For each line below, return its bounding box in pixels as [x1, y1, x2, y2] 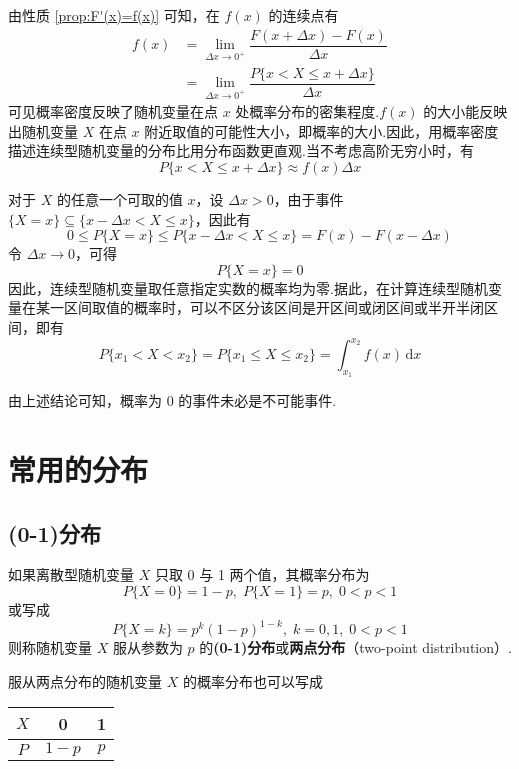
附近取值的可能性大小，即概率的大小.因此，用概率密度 [144, 120, 499, 141]
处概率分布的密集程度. [235, 101, 380, 122]
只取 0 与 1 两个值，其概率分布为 [154, 564, 370, 585]
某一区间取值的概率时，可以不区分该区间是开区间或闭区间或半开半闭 [35, 297, 484, 318]
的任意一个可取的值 [56, 188, 183, 209]
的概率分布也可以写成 [182, 670, 323, 691]
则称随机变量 [8, 637, 92, 658]
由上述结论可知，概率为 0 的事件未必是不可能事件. [8, 390, 337, 411]
